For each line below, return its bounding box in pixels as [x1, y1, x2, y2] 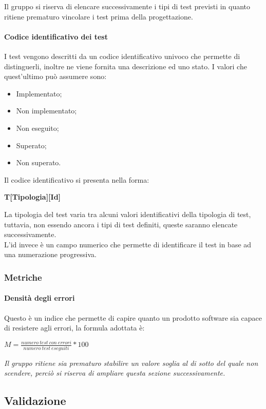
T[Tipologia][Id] [4, 191, 61, 202]
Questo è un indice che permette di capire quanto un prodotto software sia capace [4, 312, 262, 323]
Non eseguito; [16, 122, 59, 133]
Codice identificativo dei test [4, 31, 108, 42]
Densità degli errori [4, 293, 75, 303]
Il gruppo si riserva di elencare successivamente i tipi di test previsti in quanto [4, 1, 251, 11]
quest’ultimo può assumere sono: [4, 71, 107, 82]
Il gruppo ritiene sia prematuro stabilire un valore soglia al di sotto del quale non [4, 357, 258, 368]
